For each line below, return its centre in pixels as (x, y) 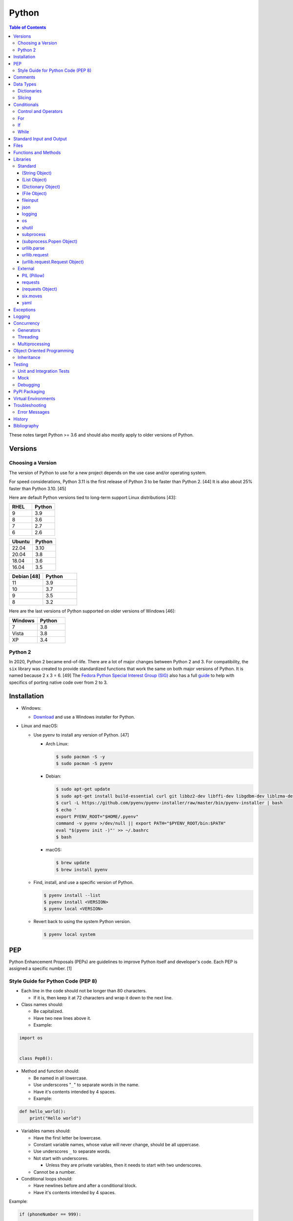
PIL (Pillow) (33, 275)
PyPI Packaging (29, 392)
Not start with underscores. (61, 1158)
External (26, 269)
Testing (21, 364)
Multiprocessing (34, 344)
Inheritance (29, 358)
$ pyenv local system (70, 935)
